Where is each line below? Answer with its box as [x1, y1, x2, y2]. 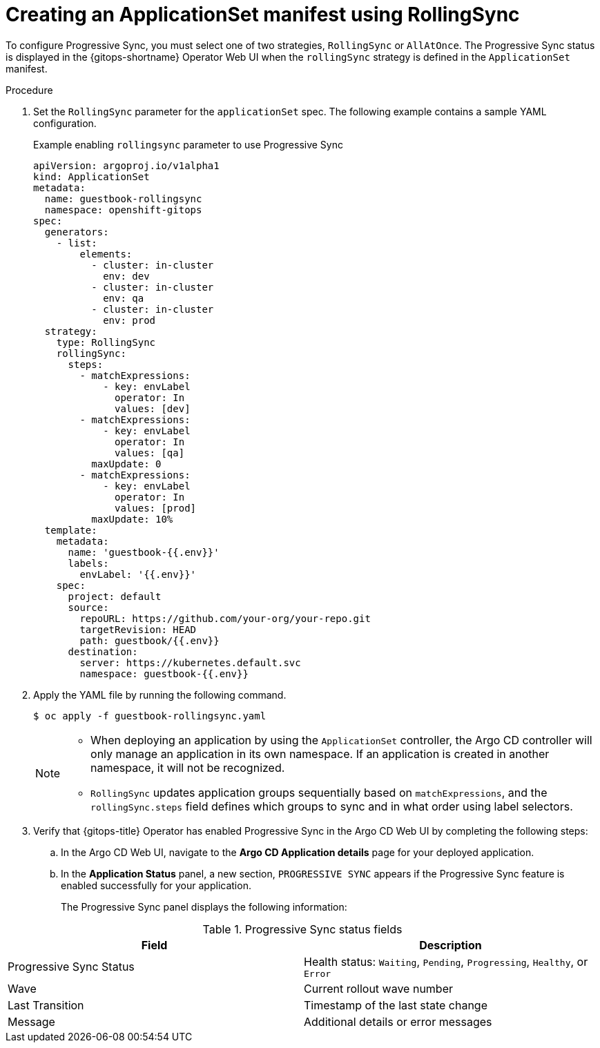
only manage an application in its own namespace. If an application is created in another [90, 746, 550, 761]
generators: [44, 226, 109, 237]
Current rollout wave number [304, 981, 454, 996]
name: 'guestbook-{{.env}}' [68, 546, 220, 558]
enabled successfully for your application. [61, 879, 251, 891]
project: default [68, 590, 162, 602]
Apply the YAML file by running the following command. [33, 688, 287, 701]
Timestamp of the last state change [304, 998, 488, 1012]
